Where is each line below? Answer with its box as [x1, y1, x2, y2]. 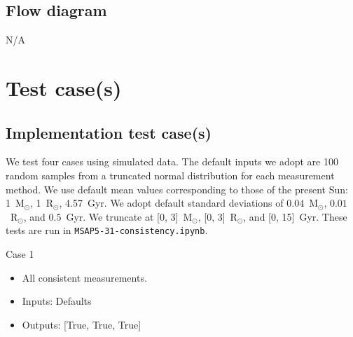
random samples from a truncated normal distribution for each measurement [6, 167, 335, 182]
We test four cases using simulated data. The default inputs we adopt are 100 [6, 154, 338, 169]
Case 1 [6, 247, 34, 261]
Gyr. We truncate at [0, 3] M [66, 209, 193, 223]
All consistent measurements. [22, 270, 147, 284]
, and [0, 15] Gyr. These [243, 209, 347, 223]
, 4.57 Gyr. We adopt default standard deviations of [59, 195, 284, 210]
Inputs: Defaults [22, 294, 92, 308]
